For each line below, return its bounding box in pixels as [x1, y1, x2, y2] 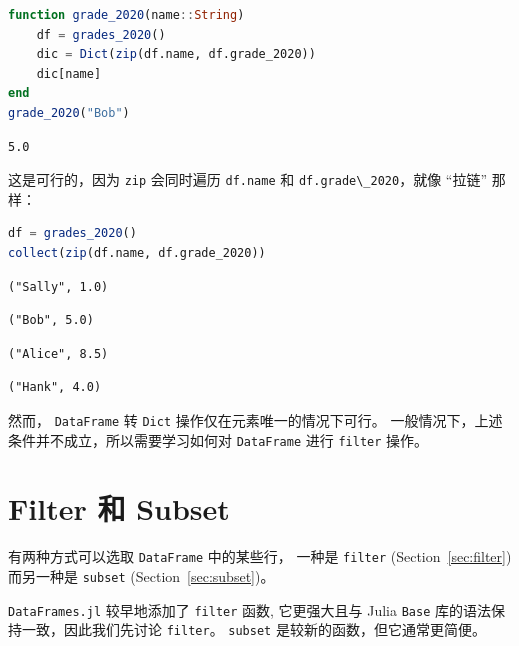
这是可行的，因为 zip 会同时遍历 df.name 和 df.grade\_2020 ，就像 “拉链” [8, 169, 488, 190]
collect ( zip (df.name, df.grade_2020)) [8, 246, 266, 260]
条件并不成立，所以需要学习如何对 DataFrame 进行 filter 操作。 [8, 429, 429, 450]
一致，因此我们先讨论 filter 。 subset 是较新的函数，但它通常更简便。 [21, 619, 486, 640]
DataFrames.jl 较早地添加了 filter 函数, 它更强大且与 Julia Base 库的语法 [8, 599, 491, 620]
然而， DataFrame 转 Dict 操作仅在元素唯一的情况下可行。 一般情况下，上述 [8, 409, 503, 430]
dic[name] [36, 66, 102, 81]
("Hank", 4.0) [8, 380, 102, 395]
